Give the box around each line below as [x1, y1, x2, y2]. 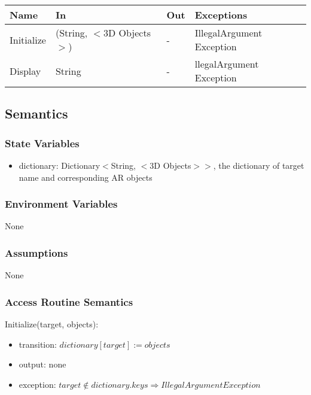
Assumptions [5, 245, 68, 260]
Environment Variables [5, 196, 118, 211]
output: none [19, 358, 66, 370]
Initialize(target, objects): [5, 318, 99, 330]
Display [10, 63, 41, 78]
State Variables [5, 135, 80, 150]
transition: [19, 338, 57, 350]
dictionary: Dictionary [19, 159, 100, 171]
